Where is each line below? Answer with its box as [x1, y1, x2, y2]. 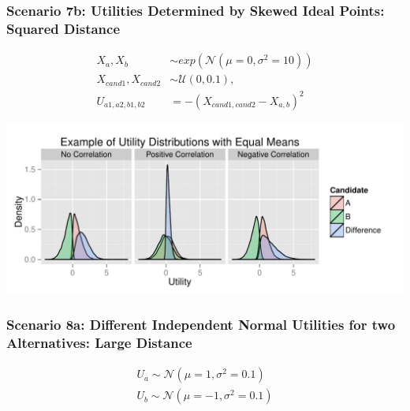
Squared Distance [6, 18, 121, 38]
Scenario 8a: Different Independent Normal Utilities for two [6, 314, 396, 334]
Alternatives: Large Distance [6, 332, 192, 352]
